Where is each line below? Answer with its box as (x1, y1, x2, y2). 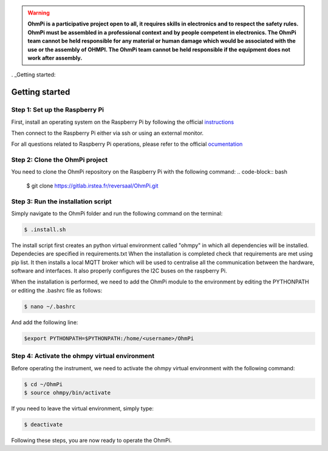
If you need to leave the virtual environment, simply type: (11, 404, 154, 412)
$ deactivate (24, 421, 63, 428)
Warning (27, 9, 50, 16)
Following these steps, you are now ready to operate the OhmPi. (11, 436, 172, 444)
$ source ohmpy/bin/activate (24, 389, 111, 396)
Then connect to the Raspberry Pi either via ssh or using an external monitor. (11, 129, 203, 137)
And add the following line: (11, 319, 78, 326)
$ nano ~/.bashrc (24, 303, 76, 310)
